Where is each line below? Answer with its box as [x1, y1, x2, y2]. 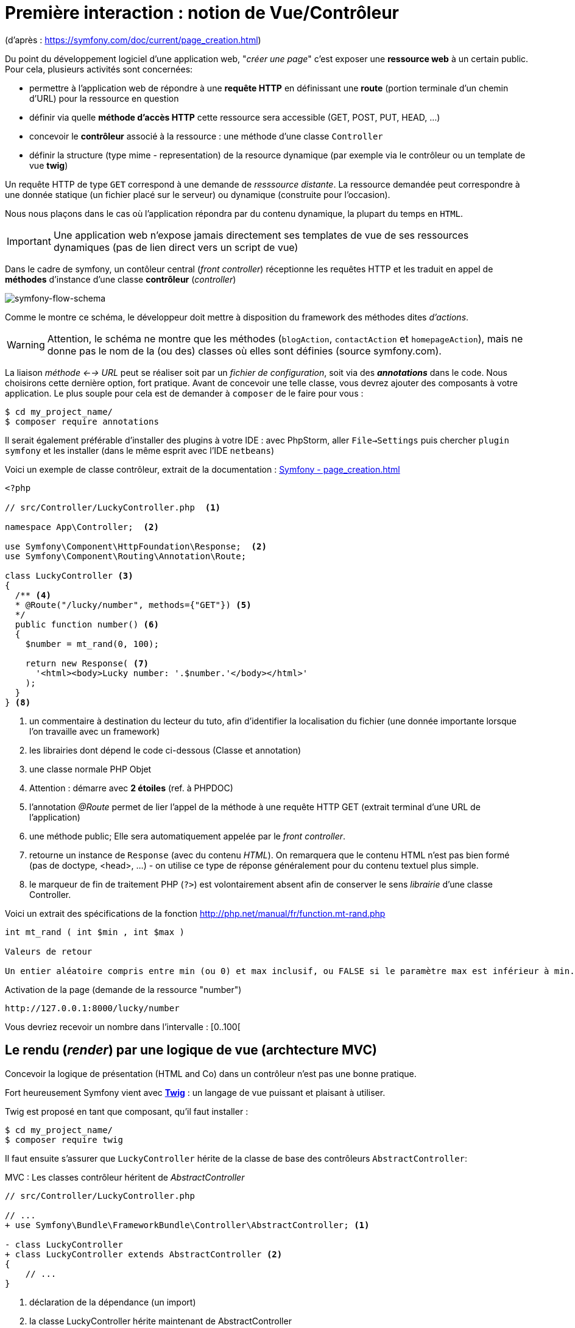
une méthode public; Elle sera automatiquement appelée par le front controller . [29, 830, 346, 841]
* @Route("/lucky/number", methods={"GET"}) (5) [15, 599, 252, 610]
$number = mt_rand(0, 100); [25, 638, 159, 649]
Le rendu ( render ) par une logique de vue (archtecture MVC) [5, 1042, 377, 1058]
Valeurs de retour [5, 946, 93, 956]
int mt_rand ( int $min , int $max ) [5, 927, 185, 937]
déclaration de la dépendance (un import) [29, 1296, 196, 1307]
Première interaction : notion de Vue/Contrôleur [5, 2, 399, 23]
